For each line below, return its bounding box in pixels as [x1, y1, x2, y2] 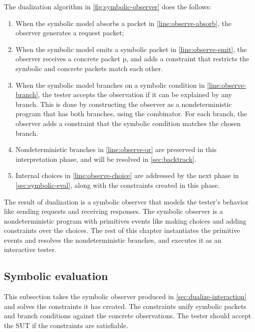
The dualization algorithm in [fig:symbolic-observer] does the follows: [4, 1, 212, 11]
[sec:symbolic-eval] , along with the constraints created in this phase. [15, 179, 220, 190]
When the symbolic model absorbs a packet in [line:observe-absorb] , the [15, 18, 231, 28]
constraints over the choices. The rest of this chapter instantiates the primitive [4, 225, 240, 235]
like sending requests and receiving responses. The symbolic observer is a [4, 206, 223, 216]
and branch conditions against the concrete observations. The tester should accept [4, 310, 252, 321]
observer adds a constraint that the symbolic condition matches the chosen [15, 118, 241, 128]
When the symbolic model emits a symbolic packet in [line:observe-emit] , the [15, 44, 247, 54]
